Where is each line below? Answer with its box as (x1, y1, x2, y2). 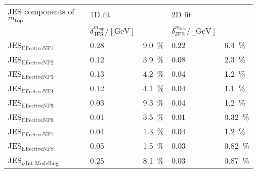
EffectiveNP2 (22, 60, 54, 66)
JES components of (8, 5, 75, 17)
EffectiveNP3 (22, 74, 54, 80)
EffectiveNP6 (22, 117, 54, 123)
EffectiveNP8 (22, 146, 54, 152)
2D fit (171, 8, 192, 20)
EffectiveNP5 (22, 103, 54, 109)
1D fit (90, 8, 111, 20)
